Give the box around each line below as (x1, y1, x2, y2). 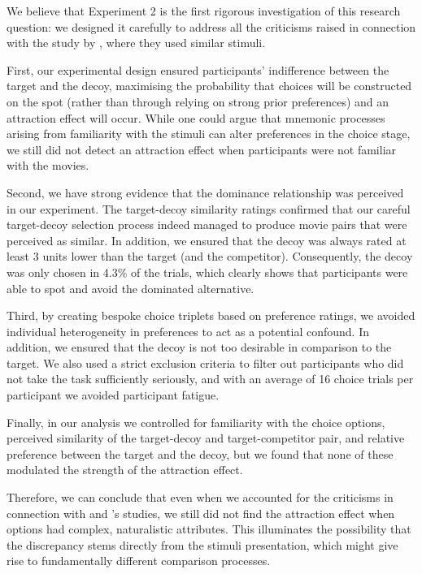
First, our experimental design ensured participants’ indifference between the (7, 61, 389, 78)
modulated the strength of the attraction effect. (7, 461, 243, 478)
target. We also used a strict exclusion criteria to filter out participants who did (7, 354, 404, 371)
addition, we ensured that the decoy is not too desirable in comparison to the (7, 339, 392, 356)
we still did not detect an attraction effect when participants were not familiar (7, 140, 397, 158)
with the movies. (7, 157, 89, 174)
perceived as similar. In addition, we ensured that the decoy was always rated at (7, 231, 407, 248)
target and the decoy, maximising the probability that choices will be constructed (7, 77, 412, 94)
